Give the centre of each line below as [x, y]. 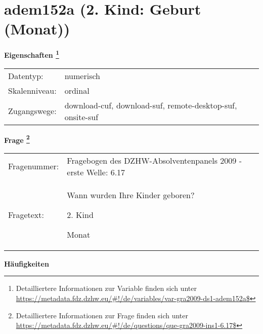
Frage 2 [17, 139]
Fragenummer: [34, 166]
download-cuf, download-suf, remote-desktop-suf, [151, 105]
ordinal [77, 90]
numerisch [82, 76]
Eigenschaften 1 [32, 54]
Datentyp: [26, 76]
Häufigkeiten [27, 263]
